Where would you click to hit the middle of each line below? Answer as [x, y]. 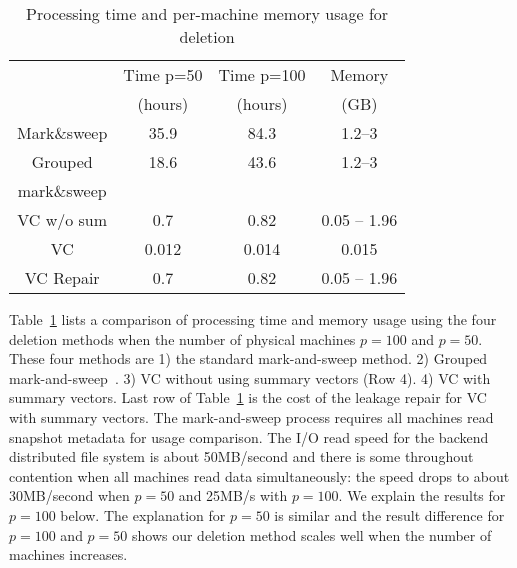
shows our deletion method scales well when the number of [311, 534]
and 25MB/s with [233, 495]
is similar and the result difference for [389, 514]
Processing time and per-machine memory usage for [207, 13]
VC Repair [62, 277]
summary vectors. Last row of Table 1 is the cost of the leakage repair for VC [248, 397]
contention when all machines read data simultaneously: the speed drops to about [259, 475]
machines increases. [68, 554]
